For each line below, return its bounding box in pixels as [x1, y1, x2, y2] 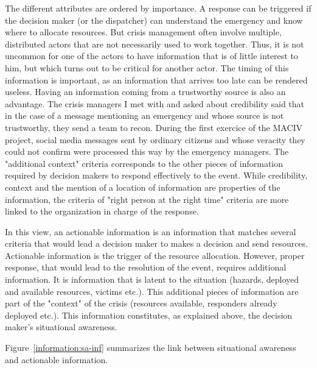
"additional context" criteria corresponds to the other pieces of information [5, 157, 284, 169]
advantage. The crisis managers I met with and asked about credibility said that [5, 97, 305, 110]
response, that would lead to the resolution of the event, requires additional [5, 261, 287, 274]
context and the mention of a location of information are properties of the [5, 180, 280, 193]
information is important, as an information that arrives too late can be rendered [5, 73, 308, 86]
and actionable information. [5, 353, 108, 366]
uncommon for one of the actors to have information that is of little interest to [5, 49, 298, 62]
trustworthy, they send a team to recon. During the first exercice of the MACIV [5, 121, 303, 133]
